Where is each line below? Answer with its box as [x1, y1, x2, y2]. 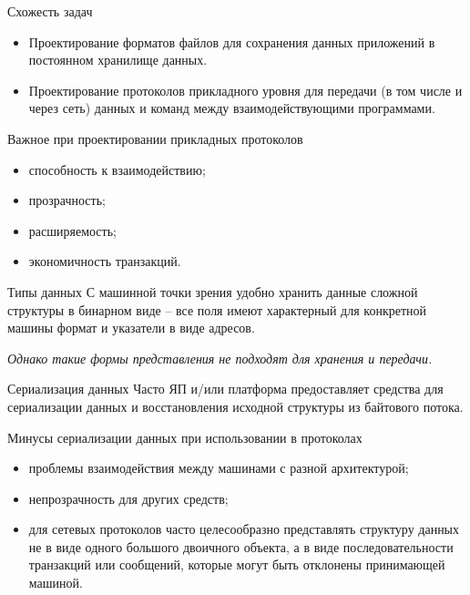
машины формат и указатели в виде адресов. [7, 318, 255, 337]
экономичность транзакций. [28, 251, 181, 271]
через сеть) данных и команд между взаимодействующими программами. [28, 98, 435, 118]
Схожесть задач [7, 2, 93, 20]
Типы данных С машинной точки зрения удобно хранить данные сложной [7, 282, 418, 301]
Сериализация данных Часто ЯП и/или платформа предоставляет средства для [7, 379, 444, 398]
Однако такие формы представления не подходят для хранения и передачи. [7, 348, 433, 367]
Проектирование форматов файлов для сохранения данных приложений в [28, 32, 435, 51]
